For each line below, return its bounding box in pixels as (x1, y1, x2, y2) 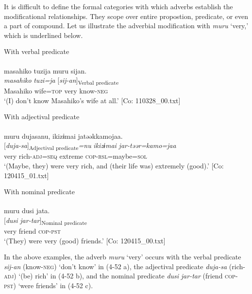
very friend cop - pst (4, 226, 61, 236)
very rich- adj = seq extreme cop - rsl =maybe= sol (4, 151, 147, 161)
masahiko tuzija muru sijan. (4, 65, 87, 75)
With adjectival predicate (4, 111, 80, 122)
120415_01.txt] (4, 170, 49, 180)
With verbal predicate (4, 46, 69, 56)
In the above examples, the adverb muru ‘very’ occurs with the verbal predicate (4, 252, 241, 262)
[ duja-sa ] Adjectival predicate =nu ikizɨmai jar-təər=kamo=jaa (4, 140, 176, 152)
